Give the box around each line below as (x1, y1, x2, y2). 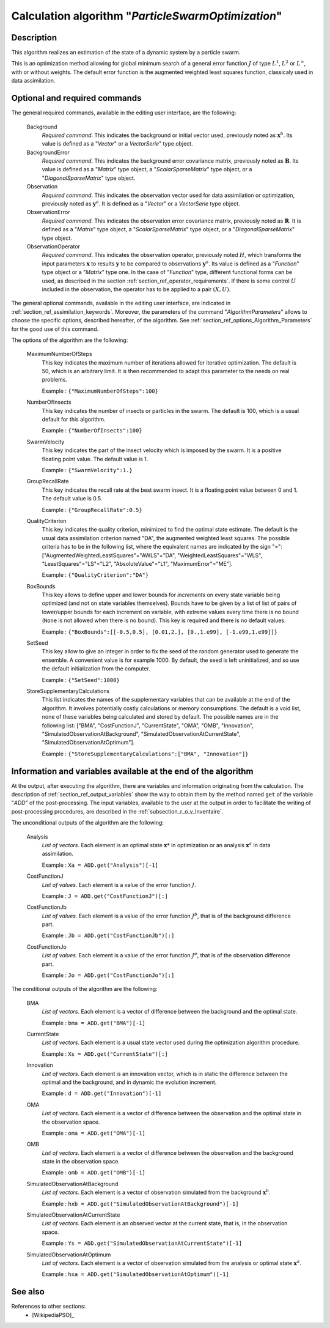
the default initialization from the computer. (42, 665, 151, 672)
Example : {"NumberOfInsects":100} (42, 427, 143, 434)
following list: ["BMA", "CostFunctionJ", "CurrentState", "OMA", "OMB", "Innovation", (42, 722, 254, 729)
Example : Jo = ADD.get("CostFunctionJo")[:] (42, 971, 175, 979)
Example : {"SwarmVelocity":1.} (42, 466, 133, 473)
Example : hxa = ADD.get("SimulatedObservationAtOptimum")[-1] (42, 1271, 229, 1278)
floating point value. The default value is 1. (42, 455, 148, 462)
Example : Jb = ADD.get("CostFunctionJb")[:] (42, 932, 175, 939)
